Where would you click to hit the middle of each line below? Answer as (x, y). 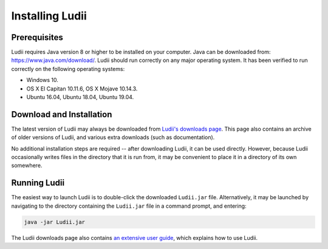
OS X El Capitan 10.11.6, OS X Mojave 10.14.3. (82, 89)
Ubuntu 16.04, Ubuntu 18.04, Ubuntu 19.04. (80, 97)
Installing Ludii (49, 16)
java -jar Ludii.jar (54, 222)
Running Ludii (38, 183)
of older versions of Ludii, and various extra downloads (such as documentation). (113, 137)
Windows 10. (43, 80)
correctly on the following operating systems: (68, 69)
